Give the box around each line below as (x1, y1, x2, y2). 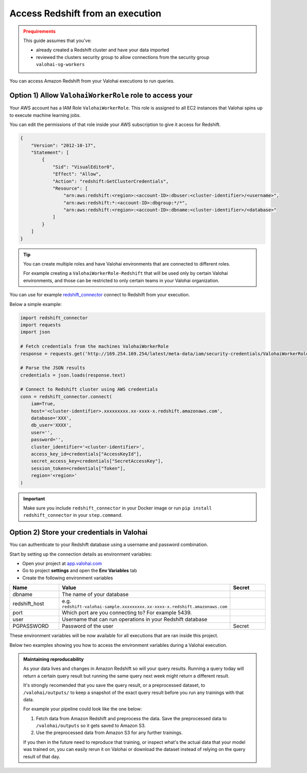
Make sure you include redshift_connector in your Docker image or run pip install (23, 505, 212, 511)
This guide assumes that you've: (23, 37, 92, 44)
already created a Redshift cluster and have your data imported (36, 47, 169, 53)
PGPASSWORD (12, 623, 49, 630)
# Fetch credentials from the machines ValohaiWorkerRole (20, 343, 169, 350)
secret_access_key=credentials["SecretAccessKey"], (31, 458, 164, 464)
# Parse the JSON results (20, 365, 85, 371)
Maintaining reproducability (23, 656, 84, 662)
